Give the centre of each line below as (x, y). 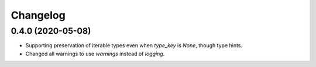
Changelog (38, 15)
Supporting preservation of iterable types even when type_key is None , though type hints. (134, 45)
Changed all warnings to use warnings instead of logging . (95, 54)
